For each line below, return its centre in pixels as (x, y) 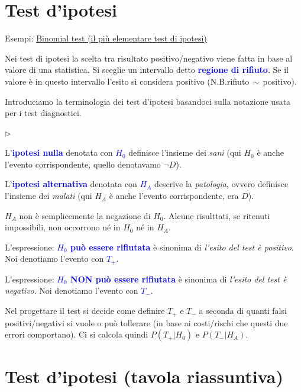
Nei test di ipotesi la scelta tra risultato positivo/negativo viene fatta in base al (149, 58)
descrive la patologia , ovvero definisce (221, 184)
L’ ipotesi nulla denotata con (59, 152)
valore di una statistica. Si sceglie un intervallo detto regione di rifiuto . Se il (147, 70)
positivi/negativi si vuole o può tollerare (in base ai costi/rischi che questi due (146, 322)
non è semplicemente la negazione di (85, 215)
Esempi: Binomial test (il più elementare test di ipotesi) (106, 38)
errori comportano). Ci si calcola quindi (77, 334)
